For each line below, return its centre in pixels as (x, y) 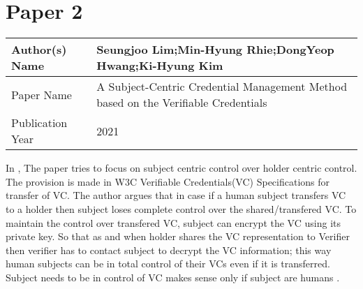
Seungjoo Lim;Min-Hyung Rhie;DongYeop (215, 50)
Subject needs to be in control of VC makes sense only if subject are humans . (173, 277)
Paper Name (42, 94)
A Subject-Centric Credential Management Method (222, 87)
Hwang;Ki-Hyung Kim (160, 66)
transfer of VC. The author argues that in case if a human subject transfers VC (176, 195)
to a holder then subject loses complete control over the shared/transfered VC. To (181, 208)
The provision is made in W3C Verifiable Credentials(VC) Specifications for (168, 181)
